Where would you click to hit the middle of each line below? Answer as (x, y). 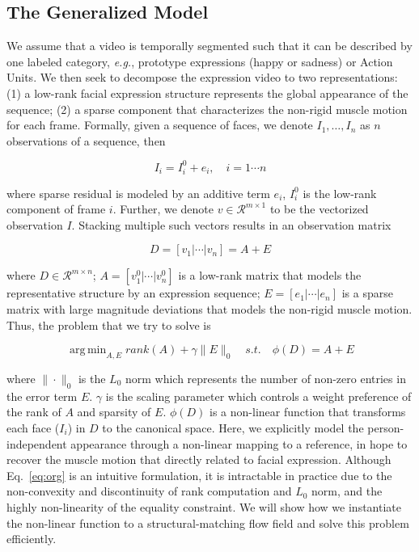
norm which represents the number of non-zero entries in (265, 378)
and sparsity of (114, 412)
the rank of (34, 412)
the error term (42, 396)
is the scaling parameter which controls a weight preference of (258, 396)
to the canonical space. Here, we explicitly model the (233, 427)
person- (386, 427)
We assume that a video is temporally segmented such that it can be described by (209, 46)
